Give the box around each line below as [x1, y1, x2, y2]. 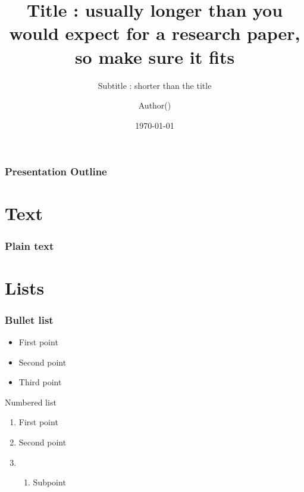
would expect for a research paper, [9, 21, 300, 45]
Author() [138, 99, 171, 112]
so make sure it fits [74, 44, 235, 69]
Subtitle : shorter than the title [98, 79, 212, 91]
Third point [18, 376, 62, 388]
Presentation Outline [5, 164, 107, 179]
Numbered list [5, 395, 57, 408]
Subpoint [33, 476, 66, 488]
